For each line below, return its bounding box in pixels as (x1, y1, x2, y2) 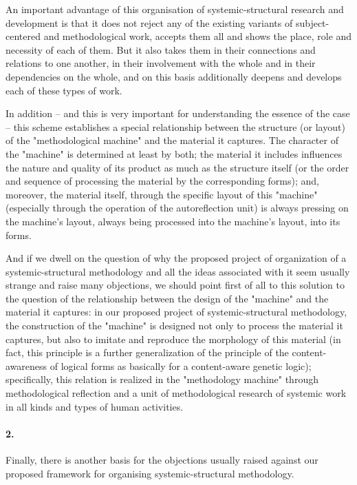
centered (6, 29, 41, 43)
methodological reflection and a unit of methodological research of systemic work (6, 386, 347, 400)
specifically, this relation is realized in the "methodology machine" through (6, 372, 318, 386)
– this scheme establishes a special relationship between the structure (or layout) (6, 119, 345, 134)
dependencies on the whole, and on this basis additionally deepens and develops (6, 69, 342, 83)
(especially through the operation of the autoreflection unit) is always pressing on (6, 200, 349, 215)
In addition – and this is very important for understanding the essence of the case (6, 106, 350, 121)
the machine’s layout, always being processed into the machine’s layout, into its (6, 214, 340, 228)
